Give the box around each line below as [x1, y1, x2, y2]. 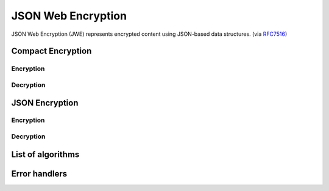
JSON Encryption [11, 98, 79, 108]
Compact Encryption [11, 46, 92, 56]
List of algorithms [11, 149, 80, 159]
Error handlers [11, 169, 67, 179]
